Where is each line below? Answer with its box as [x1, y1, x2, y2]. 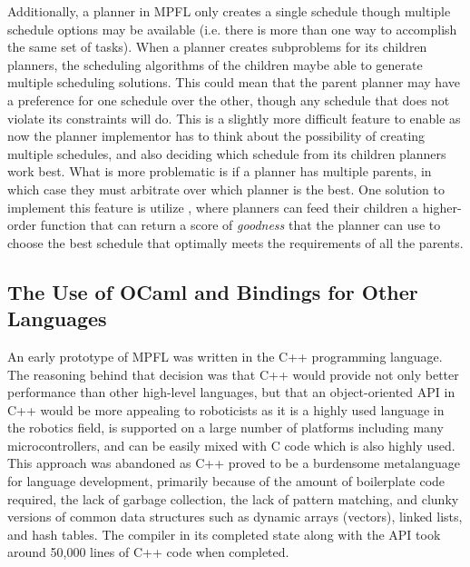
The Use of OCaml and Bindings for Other [7, 277, 418, 305]
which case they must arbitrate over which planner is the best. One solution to [7, 179, 445, 198]
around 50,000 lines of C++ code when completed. [7, 542, 289, 562]
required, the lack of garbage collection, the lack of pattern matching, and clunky [7, 489, 459, 508]
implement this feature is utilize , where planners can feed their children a [7, 197, 419, 216]
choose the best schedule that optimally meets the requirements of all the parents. [7, 233, 464, 252]
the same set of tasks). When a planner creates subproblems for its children [7, 37, 427, 56]
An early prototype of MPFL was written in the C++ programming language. [7, 346, 443, 365]
